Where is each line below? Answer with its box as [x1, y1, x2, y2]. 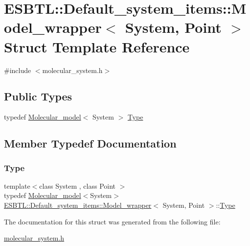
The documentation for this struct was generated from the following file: [4, 216, 221, 226]
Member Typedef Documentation [4, 136, 177, 151]
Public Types [4, 89, 72, 104]
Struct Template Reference [4, 36, 190, 56]
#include [4, 65, 31, 75]
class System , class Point [39, 180, 116, 191]
